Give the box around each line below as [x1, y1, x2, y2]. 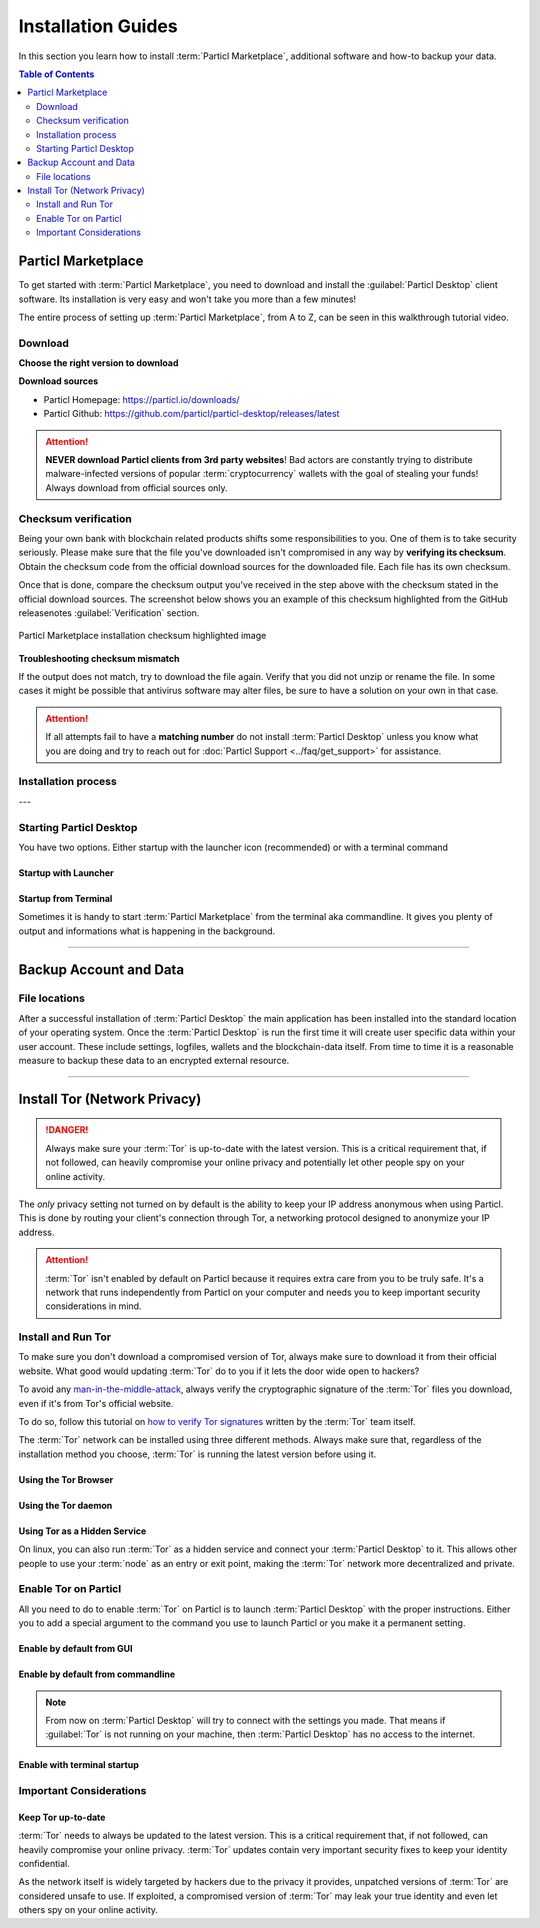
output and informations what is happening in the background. [18, 925, 276, 937]
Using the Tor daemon [18, 1499, 113, 1511]
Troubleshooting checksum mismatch [18, 652, 180, 664]
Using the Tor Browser [18, 1473, 114, 1485]
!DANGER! [45, 1124, 89, 1136]
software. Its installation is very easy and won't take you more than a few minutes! [18, 293, 357, 305]
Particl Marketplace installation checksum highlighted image [18, 630, 267, 642]
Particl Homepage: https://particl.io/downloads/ [43, 393, 240, 405]
